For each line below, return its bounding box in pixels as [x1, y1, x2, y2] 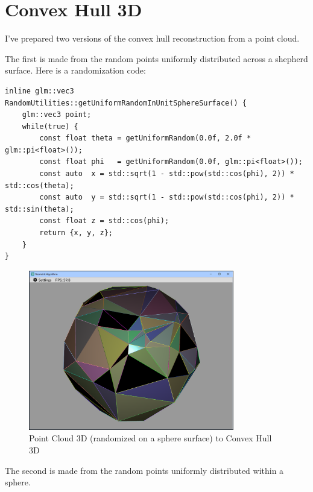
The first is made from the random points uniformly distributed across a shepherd [5, 52, 308, 65]
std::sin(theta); [5, 204, 74, 213]
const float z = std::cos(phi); [39, 216, 169, 225]
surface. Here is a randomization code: [5, 64, 146, 77]
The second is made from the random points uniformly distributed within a [5, 464, 284, 476]
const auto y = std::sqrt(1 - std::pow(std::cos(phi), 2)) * [39, 193, 294, 202]
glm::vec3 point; [22, 110, 92, 119]
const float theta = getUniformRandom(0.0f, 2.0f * [39, 134, 251, 143]
